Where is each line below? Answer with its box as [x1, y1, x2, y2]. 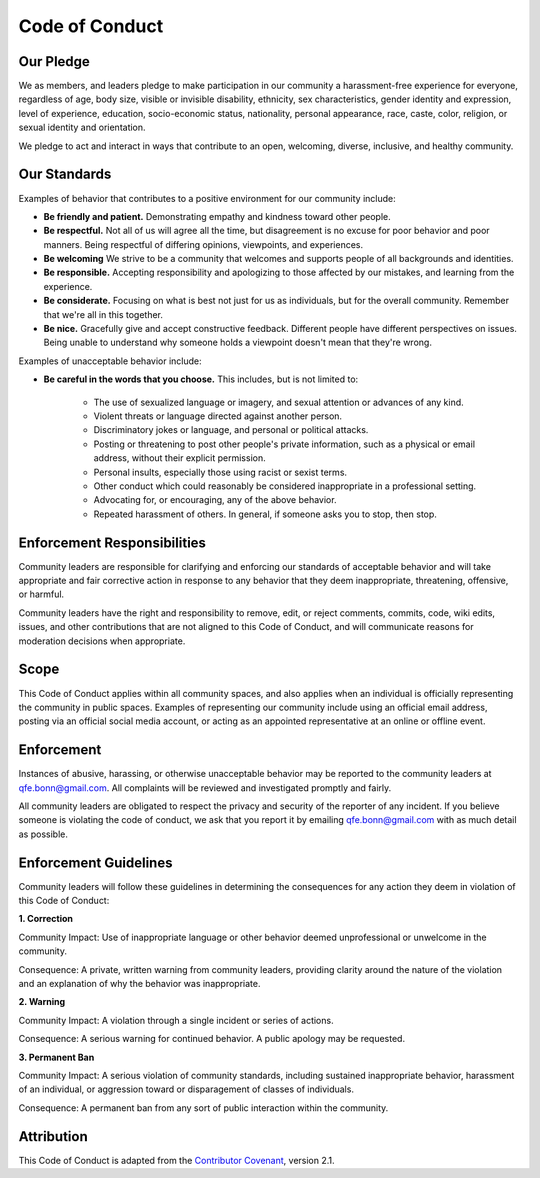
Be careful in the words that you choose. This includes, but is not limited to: [43, 373, 359, 385]
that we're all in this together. [43, 308, 164, 320]
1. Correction [18, 913, 74, 925]
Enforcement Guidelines [18, 854, 173, 871]
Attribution [18, 1128, 89, 1145]
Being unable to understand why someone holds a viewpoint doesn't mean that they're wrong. [43, 336, 432, 349]
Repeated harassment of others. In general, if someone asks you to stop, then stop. [93, 508, 437, 520]
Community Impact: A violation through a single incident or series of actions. [18, 1014, 334, 1026]
